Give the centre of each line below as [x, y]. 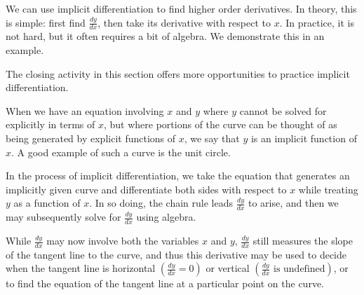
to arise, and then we [294, 203]
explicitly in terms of [50, 124]
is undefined [299, 269]
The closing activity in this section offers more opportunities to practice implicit [178, 73]
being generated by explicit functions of [91, 138]
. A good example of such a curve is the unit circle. [121, 152]
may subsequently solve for [63, 217]
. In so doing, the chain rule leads [161, 203]
